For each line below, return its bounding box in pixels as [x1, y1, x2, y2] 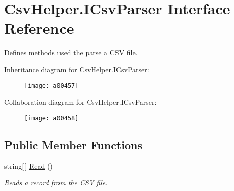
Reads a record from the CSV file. [4, 177, 108, 188]
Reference [4, 18, 74, 38]
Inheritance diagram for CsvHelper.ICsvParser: [4, 64, 149, 74]
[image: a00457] [24, 82, 79, 89]
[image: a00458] [24, 114, 79, 122]
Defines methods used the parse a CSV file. [4, 47, 138, 58]
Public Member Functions [4, 136, 142, 152]
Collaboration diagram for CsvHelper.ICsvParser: [4, 97, 157, 107]
